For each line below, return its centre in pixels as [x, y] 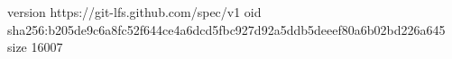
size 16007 [35, 47]
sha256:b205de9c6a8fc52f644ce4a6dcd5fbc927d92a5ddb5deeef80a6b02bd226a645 [226, 29]
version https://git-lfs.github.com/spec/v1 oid [134, 12]
